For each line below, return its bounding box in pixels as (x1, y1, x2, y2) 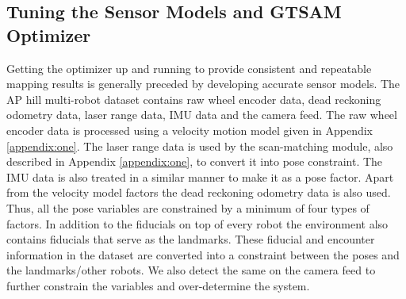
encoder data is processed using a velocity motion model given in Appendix (6, 121, 373, 138)
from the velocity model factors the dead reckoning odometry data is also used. (6, 184, 391, 201)
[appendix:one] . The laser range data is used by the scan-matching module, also (6, 137, 393, 154)
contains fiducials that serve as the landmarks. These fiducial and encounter (6, 231, 375, 247)
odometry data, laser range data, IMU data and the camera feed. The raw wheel (6, 106, 397, 123)
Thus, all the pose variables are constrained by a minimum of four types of (6, 199, 370, 216)
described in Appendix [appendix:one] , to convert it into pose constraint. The (6, 153, 383, 170)
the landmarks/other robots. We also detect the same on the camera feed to (6, 262, 376, 278)
